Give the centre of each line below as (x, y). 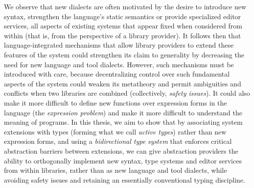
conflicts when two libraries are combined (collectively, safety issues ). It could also (127, 93)
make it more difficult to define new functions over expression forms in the (115, 102)
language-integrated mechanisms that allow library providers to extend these (119, 45)
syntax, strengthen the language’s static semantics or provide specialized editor (123, 16)
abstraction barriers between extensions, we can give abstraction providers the (121, 150)
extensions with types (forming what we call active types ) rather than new (115, 131)
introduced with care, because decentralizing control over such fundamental (117, 74)
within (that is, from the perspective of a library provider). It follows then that (123, 35)
